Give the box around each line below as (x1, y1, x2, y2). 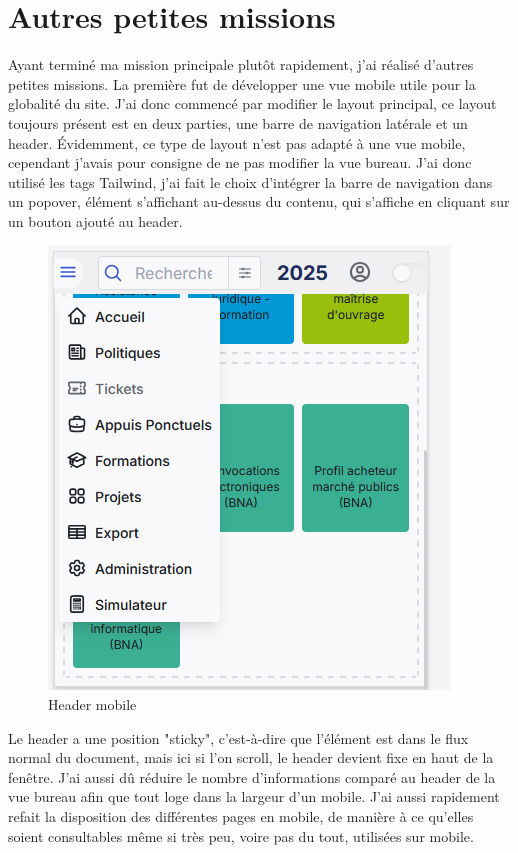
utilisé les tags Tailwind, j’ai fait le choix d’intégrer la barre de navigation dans (8, 171, 493, 192)
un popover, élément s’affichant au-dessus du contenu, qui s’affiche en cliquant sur (8, 191, 510, 212)
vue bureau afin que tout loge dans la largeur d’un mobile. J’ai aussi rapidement (8, 786, 500, 807)
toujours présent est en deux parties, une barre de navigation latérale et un (8, 112, 468, 133)
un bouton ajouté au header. (8, 210, 183, 231)
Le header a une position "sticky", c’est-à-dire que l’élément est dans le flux (8, 727, 469, 748)
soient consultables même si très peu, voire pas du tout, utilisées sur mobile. (8, 825, 474, 846)
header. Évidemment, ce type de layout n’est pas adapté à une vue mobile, (8, 132, 466, 153)
